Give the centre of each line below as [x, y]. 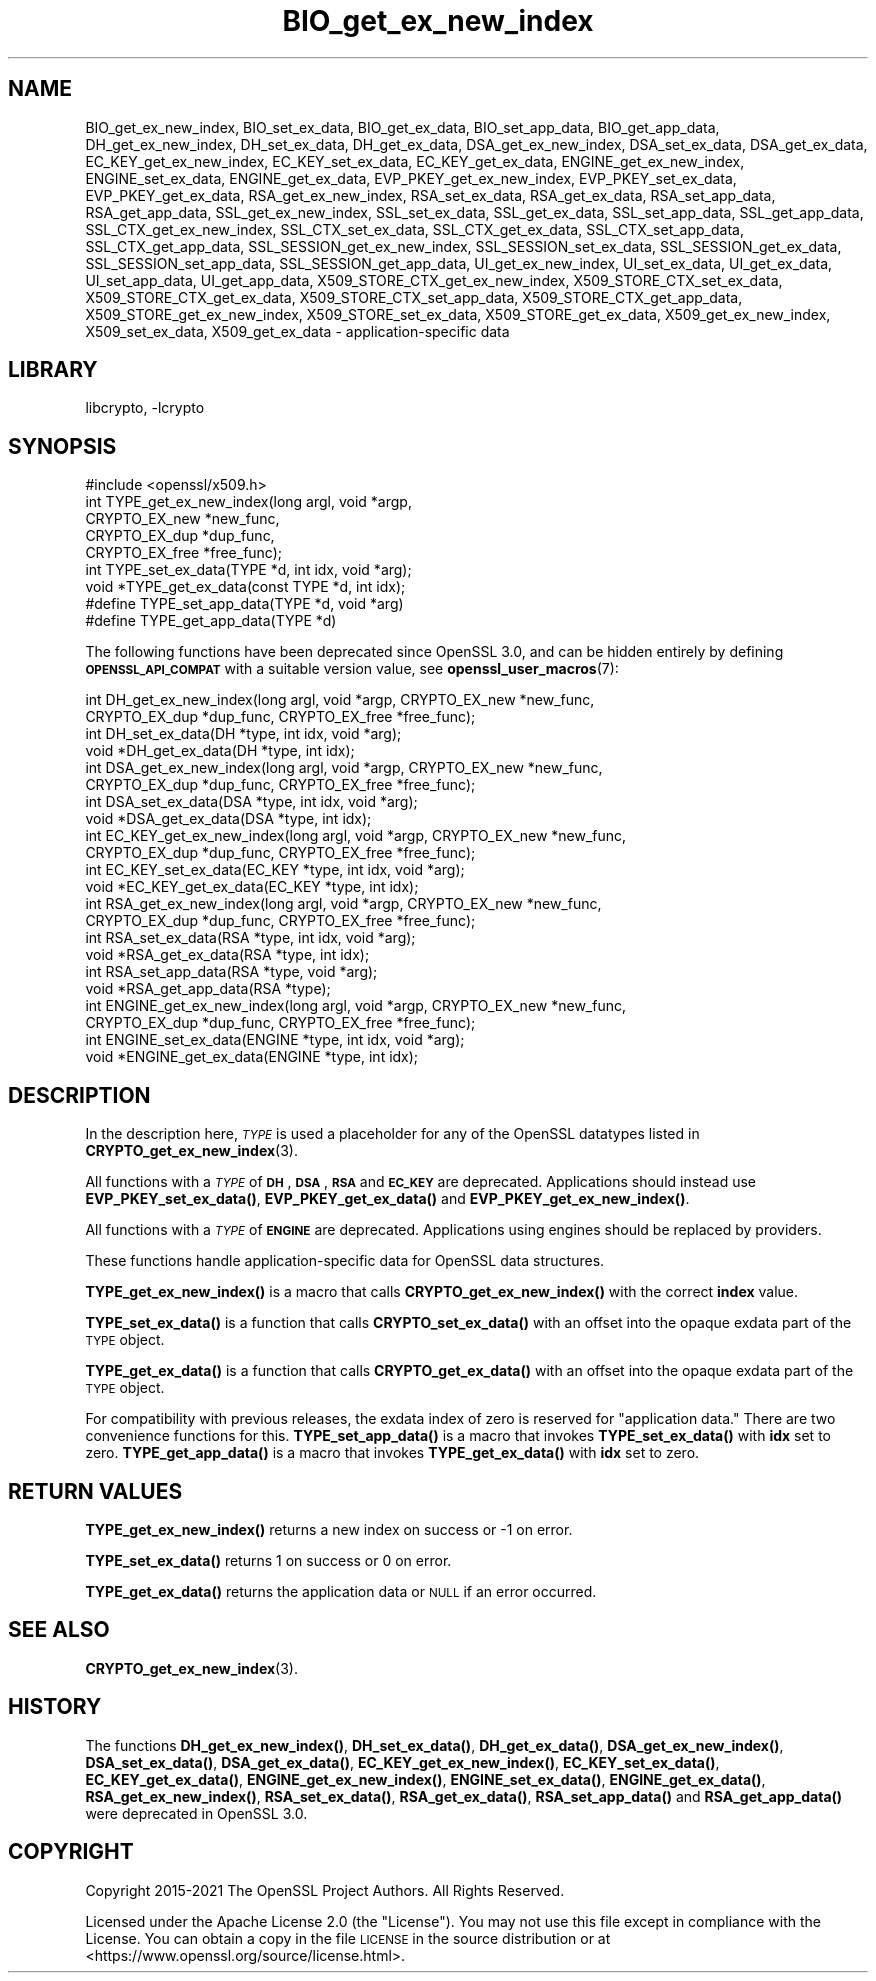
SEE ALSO [59, 1630]
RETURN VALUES [95, 1491]
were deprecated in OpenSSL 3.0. [196, 1813]
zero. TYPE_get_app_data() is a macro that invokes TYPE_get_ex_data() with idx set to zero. [392, 1453]
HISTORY [55, 1707]
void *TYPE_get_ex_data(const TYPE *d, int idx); [245, 587]
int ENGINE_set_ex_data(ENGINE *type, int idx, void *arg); [275, 1040]
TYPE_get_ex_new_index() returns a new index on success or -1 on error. [329, 1529]
